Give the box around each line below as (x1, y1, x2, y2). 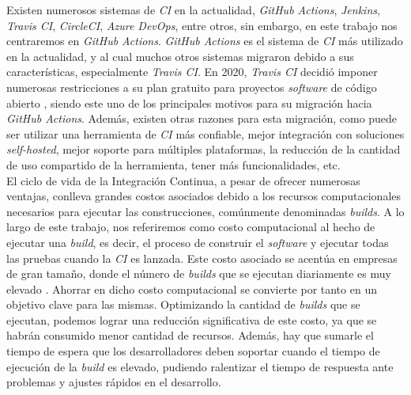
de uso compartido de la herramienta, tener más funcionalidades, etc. (6, 156, 341, 173)
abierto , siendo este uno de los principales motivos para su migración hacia (6, 94, 372, 111)
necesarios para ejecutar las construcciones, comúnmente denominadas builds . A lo (6, 203, 405, 219)
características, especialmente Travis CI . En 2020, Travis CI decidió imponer (6, 63, 378, 80)
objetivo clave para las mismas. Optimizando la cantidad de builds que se (6, 296, 360, 313)
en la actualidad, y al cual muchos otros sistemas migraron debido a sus (6, 47, 354, 64)
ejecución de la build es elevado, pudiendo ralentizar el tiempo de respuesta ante (6, 358, 394, 374)
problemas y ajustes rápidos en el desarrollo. (6, 374, 221, 390)
